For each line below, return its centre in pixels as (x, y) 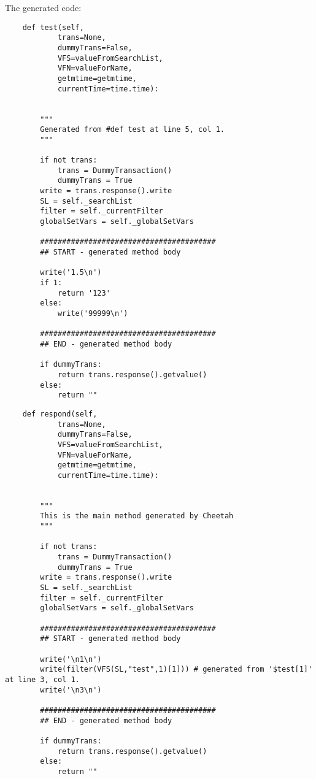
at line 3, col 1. (42, 679)
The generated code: (43, 7)
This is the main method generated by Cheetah (137, 516)
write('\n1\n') (71, 659)
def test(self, (53, 27)
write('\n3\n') (71, 690)
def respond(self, (60, 414)
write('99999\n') (93, 313)
